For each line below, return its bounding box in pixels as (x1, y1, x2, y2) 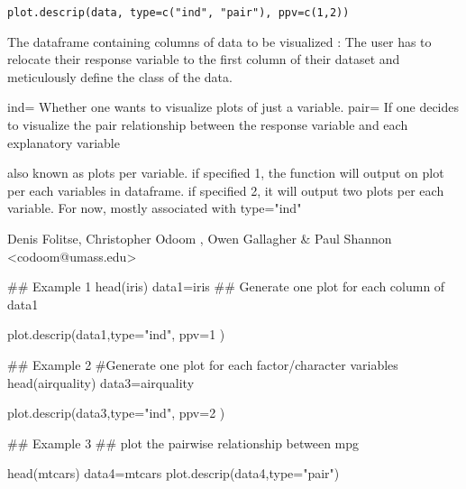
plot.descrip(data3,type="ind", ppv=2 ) (7, 403, 225, 422)
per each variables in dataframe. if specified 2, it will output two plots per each (7, 180, 444, 199)
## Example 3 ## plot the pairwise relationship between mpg (7, 433, 360, 452)
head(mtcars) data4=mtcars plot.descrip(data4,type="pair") (7, 464, 340, 483)
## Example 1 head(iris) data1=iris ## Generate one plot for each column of (7, 277, 445, 296)
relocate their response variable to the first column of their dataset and (7, 50, 400, 69)
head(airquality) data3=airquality (7, 373, 195, 392)
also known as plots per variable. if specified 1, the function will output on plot (7, 163, 444, 182)
